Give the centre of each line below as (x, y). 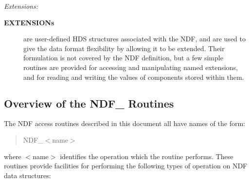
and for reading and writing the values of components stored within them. (134, 77)
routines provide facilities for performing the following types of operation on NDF (126, 166)
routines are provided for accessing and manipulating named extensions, (131, 67)
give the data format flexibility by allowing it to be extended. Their (124, 48)
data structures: (27, 175)
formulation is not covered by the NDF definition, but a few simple (123, 58)
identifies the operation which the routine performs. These (147, 156)
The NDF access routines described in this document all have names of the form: (125, 123)
